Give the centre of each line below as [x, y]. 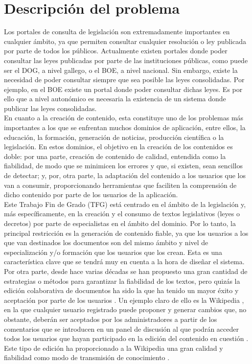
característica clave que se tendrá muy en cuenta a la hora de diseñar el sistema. [124, 262]
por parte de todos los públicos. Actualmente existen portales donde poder [116, 51]
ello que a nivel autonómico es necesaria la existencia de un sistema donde [115, 99]
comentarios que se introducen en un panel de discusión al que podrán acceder [121, 329]
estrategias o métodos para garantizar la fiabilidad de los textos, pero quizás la [122, 281]
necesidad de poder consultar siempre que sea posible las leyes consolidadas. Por [124, 80]
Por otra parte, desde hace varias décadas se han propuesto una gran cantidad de [126, 271]
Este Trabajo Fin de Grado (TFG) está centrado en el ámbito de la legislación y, [125, 204]
